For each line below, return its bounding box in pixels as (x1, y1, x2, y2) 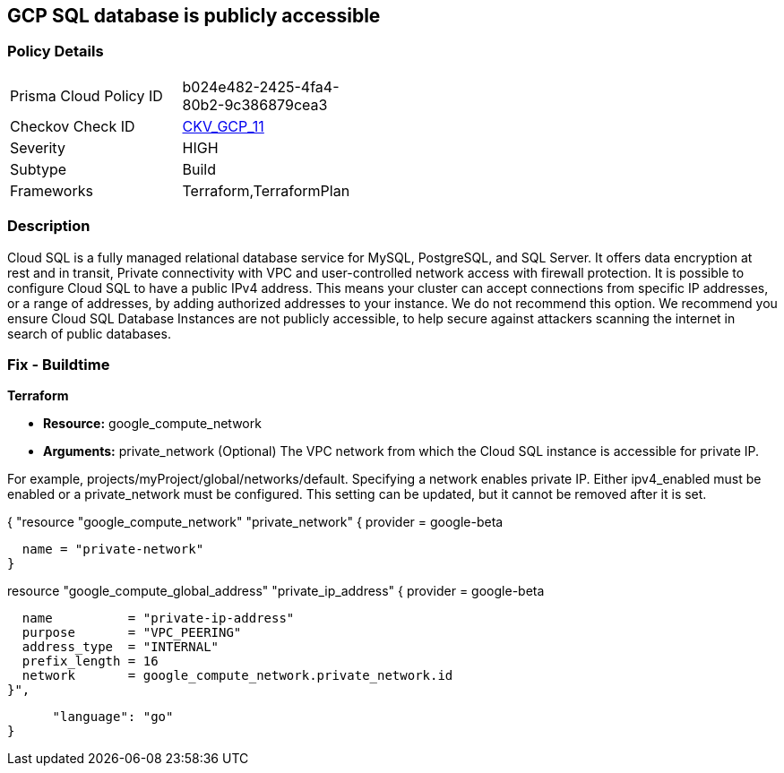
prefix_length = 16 (22, 654, 159, 669)
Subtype (10, 159, 67, 178)
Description (7, 217, 90, 236)
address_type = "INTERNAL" (22, 640, 220, 655)
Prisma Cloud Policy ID (10, 86, 163, 105)
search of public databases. (7, 325, 171, 341)
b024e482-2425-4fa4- (182, 77, 340, 96)
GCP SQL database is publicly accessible (7, 4, 381, 27)
